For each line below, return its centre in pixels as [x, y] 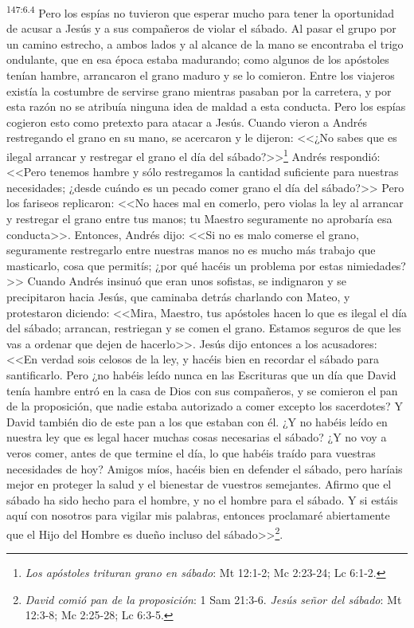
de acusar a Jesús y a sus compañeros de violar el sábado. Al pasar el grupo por [201, 28]
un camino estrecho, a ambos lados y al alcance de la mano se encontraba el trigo [205, 43]
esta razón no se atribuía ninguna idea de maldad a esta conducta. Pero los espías [206, 106]
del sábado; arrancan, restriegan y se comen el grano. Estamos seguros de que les [204, 328]
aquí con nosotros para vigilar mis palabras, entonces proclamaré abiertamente [198, 515]
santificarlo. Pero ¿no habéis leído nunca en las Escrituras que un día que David [201, 374]
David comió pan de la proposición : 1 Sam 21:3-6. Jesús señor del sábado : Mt [213, 599]
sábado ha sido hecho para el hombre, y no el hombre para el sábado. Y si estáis [202, 499]
